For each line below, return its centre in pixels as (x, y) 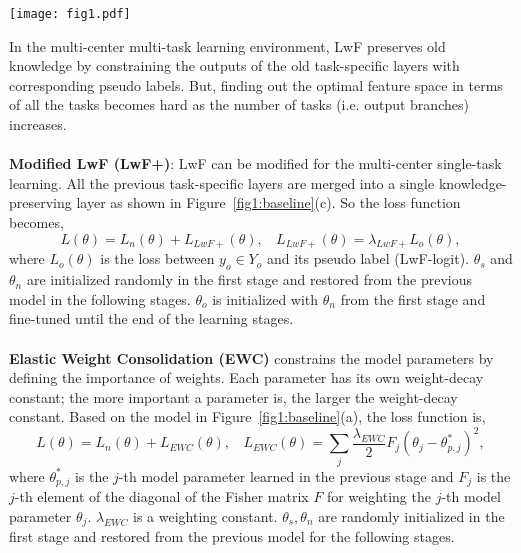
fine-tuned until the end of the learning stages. (151, 318)
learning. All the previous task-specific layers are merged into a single (222, 182)
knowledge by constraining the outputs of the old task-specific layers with (234, 65)
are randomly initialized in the (411, 515)
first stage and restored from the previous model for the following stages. (232, 536)
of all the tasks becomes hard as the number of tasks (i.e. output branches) (239, 104)
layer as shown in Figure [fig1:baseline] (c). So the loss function (268, 202)
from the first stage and (413, 298)
